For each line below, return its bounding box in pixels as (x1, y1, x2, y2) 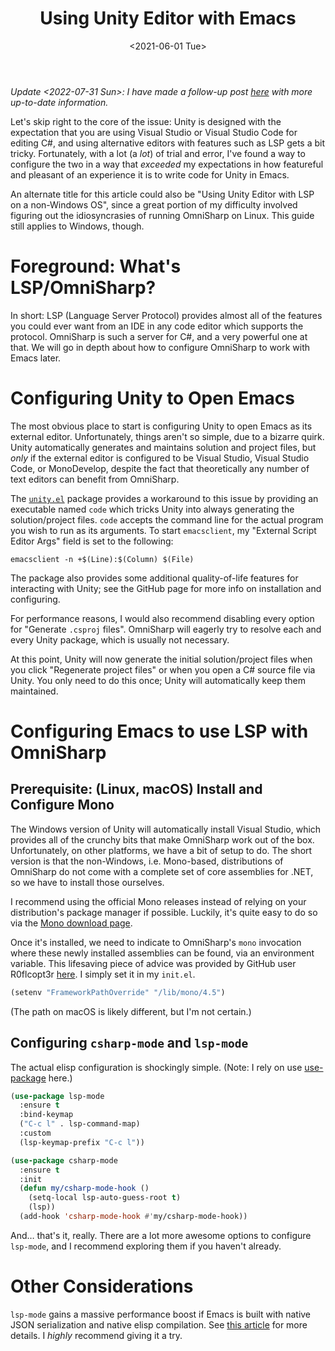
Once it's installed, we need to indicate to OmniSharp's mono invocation (10, 936, 302, 948)
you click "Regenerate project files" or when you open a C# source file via (10, 663, 316, 676)
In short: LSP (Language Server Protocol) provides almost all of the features (10, 309, 323, 321)
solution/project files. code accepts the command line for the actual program (10, 513, 324, 526)
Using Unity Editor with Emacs (39, 7, 297, 30)
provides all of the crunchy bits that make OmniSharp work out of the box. (10, 833, 315, 846)
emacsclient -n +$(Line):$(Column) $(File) (10, 554, 195, 564)
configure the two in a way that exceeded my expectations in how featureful (10, 158, 324, 170)
